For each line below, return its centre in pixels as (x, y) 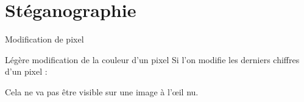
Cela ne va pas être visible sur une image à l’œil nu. (102, 91)
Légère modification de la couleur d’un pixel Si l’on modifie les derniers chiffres (152, 59)
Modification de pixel (44, 39)
